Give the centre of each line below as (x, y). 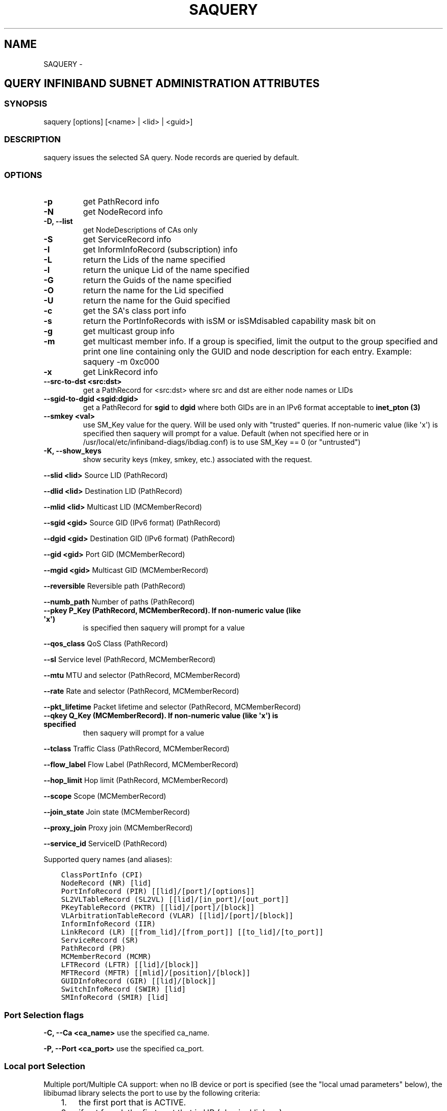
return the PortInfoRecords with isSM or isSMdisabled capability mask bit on (229, 321)
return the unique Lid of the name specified (166, 270)
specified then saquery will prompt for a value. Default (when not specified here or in (226, 434)
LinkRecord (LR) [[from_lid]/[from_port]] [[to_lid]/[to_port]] (192, 932)
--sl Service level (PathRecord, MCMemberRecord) (130, 660)
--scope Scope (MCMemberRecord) (105, 796)
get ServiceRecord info (127, 239)
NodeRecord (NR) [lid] (106, 883)
